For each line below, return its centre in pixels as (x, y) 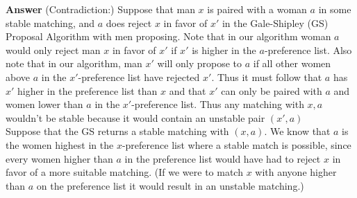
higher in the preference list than (88, 90)
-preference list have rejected (139, 76)
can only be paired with (272, 90)
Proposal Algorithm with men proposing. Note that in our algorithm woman (168, 36)
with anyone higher (296, 172)
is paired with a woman (257, 9)
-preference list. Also (308, 49)
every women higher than (59, 158)
